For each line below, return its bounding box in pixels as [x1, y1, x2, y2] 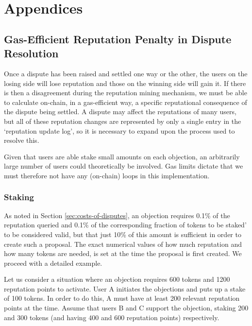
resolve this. [4, 135, 39, 145]
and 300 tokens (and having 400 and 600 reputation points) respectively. [4, 312, 219, 322]
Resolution [4, 46, 59, 61]
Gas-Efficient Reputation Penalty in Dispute [4, 31, 232, 46]
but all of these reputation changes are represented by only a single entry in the [4, 116, 241, 126]
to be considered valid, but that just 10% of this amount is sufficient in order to [4, 229, 241, 239]
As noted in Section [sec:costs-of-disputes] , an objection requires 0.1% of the [4, 210, 230, 220]
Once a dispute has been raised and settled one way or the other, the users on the [4, 68, 248, 78]
